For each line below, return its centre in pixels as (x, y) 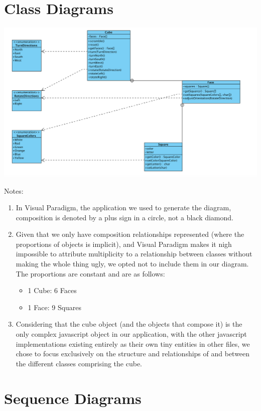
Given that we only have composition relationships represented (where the (130, 234)
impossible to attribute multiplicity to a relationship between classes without (134, 254)
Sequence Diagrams (73, 398)
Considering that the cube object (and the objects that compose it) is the (129, 324)
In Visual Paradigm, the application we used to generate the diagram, (123, 208)
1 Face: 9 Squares (55, 307)
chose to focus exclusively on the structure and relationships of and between (133, 354)
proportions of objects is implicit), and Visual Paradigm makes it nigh (124, 244)
